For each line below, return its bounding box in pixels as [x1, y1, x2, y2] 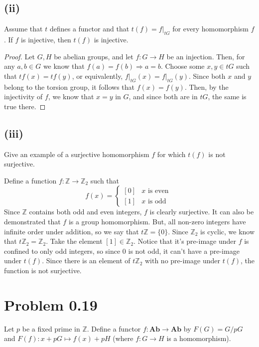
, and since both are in [129, 91, 198, 102]
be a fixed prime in [22, 323, 80, 334]
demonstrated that [4, 216, 61, 226]
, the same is [208, 91, 247, 102]
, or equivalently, [72, 70, 123, 81]
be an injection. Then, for [166, 51, 245, 61]
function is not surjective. [4, 265, 82, 275]
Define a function [4, 175, 57, 185]
